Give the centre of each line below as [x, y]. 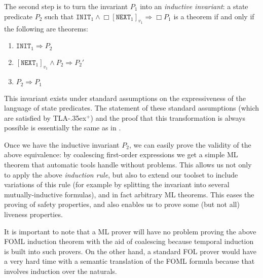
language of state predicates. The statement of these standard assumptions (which [132, 108]
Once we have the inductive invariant [62, 144]
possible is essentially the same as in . [63, 128]
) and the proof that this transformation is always [168, 117]
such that [59, 16]
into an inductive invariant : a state [194, 6]
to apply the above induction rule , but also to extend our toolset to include [121, 174]
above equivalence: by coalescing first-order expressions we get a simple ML [121, 154]
